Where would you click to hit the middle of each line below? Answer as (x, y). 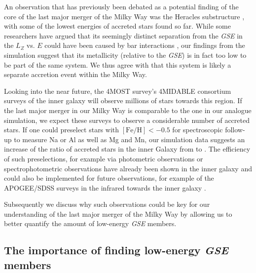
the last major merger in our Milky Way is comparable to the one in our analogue (128, 110)
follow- (235, 130)
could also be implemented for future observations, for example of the (109, 178)
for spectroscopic (198, 130)
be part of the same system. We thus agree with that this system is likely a (118, 64)
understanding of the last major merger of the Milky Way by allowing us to (118, 214)
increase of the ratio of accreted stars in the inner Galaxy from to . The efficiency (127, 149)
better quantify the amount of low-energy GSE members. (90, 223)
